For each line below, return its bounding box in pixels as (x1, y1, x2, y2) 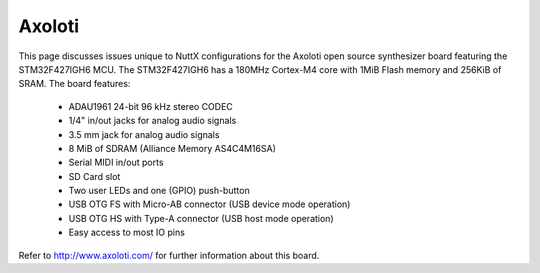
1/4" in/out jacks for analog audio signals (68, 115, 237, 127)
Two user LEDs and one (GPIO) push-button (68, 185, 250, 197)
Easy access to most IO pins (68, 226, 185, 239)
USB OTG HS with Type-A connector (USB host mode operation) (68, 212, 334, 224)
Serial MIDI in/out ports (68, 156, 164, 169)
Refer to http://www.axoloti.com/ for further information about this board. (18, 249, 320, 261)
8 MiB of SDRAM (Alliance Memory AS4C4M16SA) (68, 142, 277, 154)
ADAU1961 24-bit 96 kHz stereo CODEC (68, 100, 234, 112)
